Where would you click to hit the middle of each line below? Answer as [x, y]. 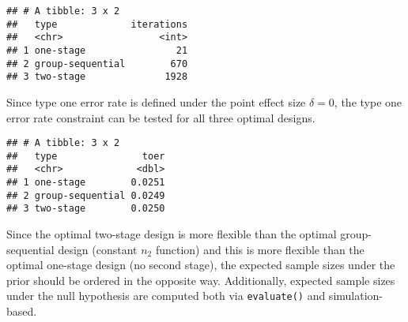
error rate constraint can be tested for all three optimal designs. [161, 117]
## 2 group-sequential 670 [97, 64]
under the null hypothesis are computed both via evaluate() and [166, 296]
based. [22, 311]
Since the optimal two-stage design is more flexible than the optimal [172, 234]
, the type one [368, 101]
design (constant [98, 249]
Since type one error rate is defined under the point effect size [156, 101]
